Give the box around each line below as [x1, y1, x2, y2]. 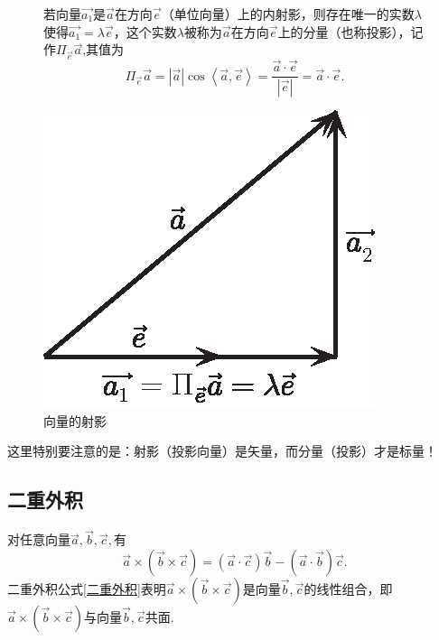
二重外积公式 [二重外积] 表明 [7, 579, 166, 598]
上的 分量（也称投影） [277, 22, 398, 41]
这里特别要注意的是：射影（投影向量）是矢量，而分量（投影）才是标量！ [7, 441, 437, 460]
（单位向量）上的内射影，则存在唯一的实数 [161, 5, 415, 23]
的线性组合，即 [304, 579, 393, 598]
